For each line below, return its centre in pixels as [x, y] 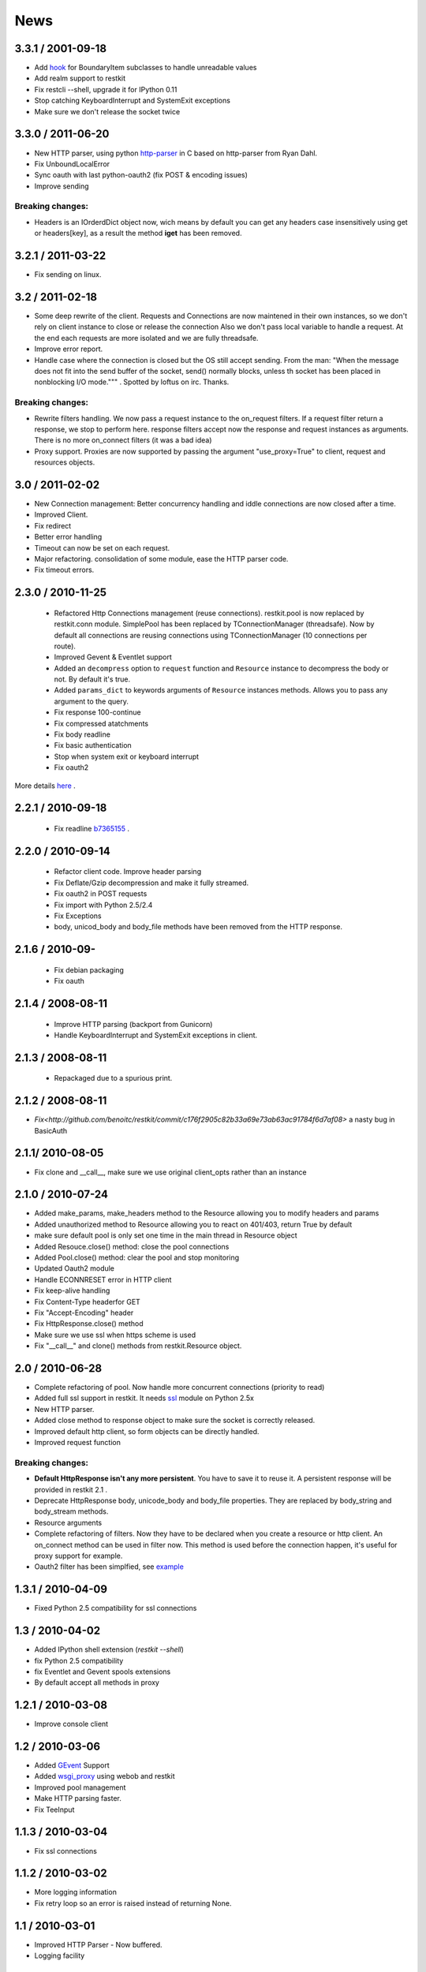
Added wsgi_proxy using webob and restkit [105, 1776]
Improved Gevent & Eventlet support [113, 657]
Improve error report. [69, 349]
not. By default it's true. [92, 679]
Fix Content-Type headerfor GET [88, 1302]
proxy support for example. [78, 1556]
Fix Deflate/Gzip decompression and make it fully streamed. [151, 883]
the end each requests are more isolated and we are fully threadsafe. [146, 338]
